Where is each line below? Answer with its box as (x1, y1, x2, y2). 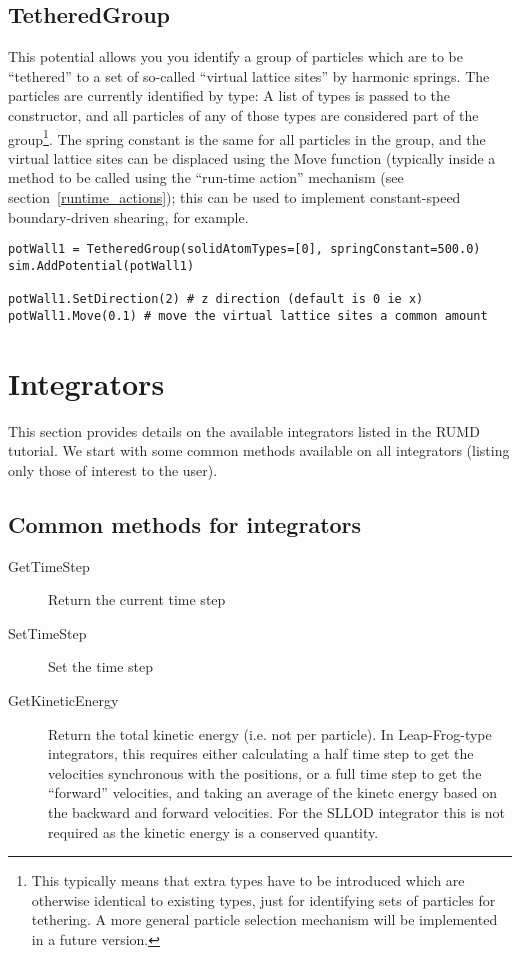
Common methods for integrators (8, 508, 362, 539)
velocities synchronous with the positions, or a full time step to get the (48, 762, 482, 783)
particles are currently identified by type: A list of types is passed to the (8, 85, 450, 106)
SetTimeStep (8, 622, 87, 643)
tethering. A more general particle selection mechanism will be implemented (31, 909, 498, 930)
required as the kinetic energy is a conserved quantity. (48, 821, 379, 842)
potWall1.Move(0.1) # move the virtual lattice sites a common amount (8, 308, 488, 323)
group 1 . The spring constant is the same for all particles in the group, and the (8, 125, 486, 149)
